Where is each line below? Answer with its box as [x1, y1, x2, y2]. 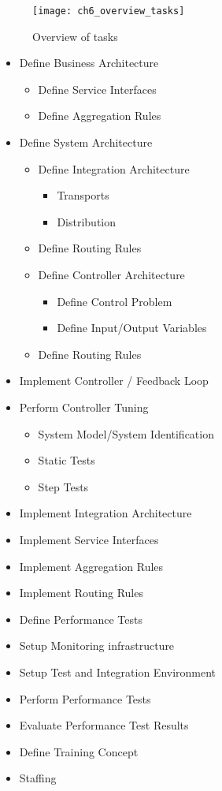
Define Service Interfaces [38, 80, 157, 97]
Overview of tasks [32, 28, 118, 44]
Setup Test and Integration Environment [19, 663, 216, 680]
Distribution [57, 213, 117, 229]
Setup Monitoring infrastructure [19, 637, 175, 654]
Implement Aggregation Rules [19, 558, 164, 574]
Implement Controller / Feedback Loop [19, 372, 209, 389]
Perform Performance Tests [19, 690, 151, 707]
